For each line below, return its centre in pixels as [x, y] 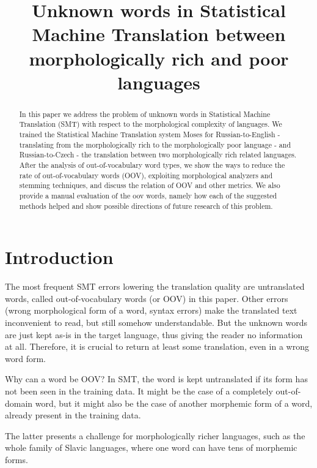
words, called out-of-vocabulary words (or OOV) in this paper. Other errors [147, 298]
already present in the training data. [73, 415]
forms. [16, 459]
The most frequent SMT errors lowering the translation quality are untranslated [155, 286]
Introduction [59, 257]
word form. [25, 358]
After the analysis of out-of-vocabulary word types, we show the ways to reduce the [152, 165]
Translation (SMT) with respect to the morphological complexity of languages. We [151, 124]
